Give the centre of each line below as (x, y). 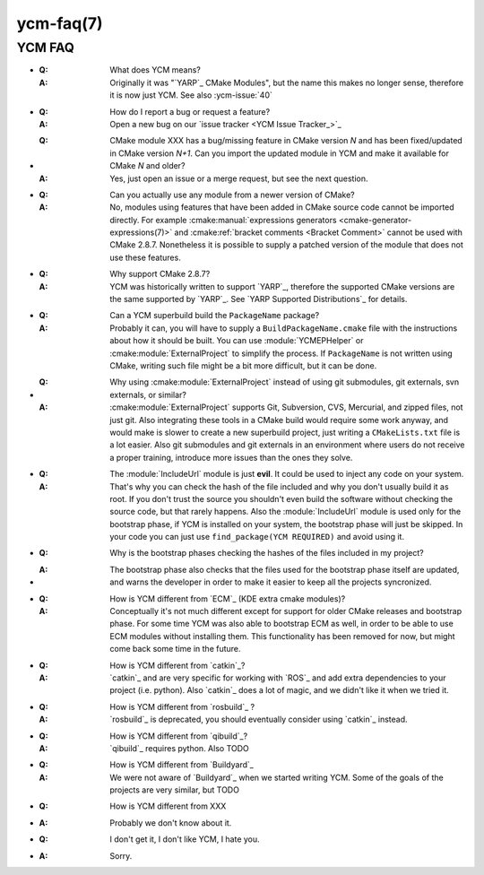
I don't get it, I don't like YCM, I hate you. (185, 839)
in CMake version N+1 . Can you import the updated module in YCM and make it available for (280, 153)
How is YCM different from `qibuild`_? (179, 736)
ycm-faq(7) (60, 23)
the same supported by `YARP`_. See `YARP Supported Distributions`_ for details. (259, 299)
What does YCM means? (155, 70)
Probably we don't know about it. (171, 823)
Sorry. (121, 855)
